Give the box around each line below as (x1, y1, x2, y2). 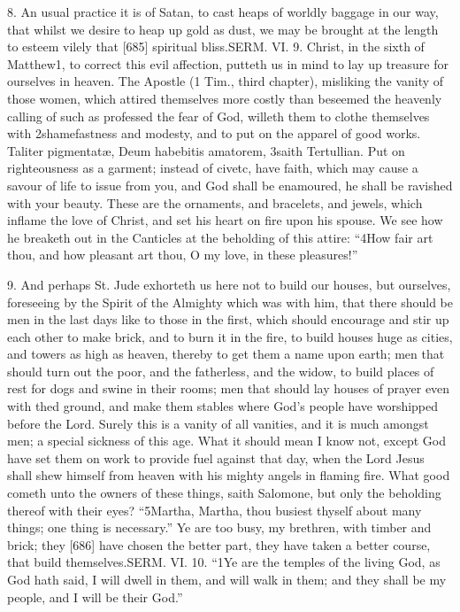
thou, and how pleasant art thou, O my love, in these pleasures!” (7, 245, 358, 264)
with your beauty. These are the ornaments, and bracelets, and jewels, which (7, 193, 423, 212)
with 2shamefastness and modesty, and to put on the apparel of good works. (7, 124, 421, 143)
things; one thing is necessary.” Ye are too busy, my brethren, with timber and (7, 518, 432, 537)
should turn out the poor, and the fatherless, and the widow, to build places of (7, 361, 434, 380)
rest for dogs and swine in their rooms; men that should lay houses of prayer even (7, 379, 450, 398)
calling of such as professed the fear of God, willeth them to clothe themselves (7, 106, 430, 125)
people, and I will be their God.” (7, 587, 183, 606)
